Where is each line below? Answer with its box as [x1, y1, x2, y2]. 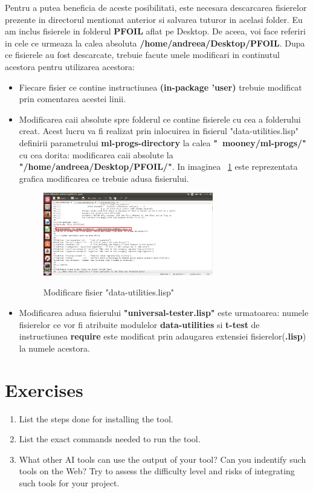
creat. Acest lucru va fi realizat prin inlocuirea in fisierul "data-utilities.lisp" [19, 124, 298, 137]
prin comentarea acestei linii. [19, 92, 126, 105]
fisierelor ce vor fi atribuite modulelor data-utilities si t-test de [19, 318, 260, 330]
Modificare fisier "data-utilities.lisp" [43, 286, 174, 298]
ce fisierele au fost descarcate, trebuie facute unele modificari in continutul [5, 48, 280, 61]
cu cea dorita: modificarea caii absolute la [19, 148, 173, 161]
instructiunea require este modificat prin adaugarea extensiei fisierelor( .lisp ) [19, 330, 306, 343]
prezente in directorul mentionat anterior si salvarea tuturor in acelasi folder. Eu [5, 13, 303, 25]
